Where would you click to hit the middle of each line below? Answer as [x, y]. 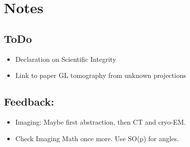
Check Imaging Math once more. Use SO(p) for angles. [97, 138]
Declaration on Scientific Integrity [66, 59]
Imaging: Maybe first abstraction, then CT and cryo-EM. [101, 121]
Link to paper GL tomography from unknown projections [101, 75]
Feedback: [29, 101]
